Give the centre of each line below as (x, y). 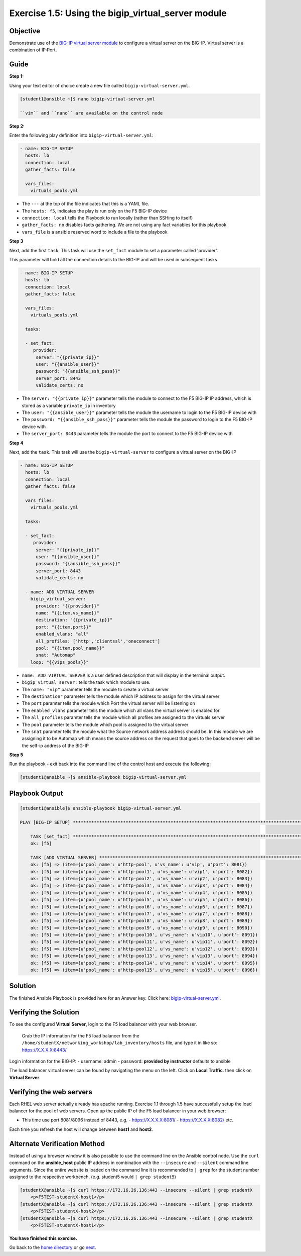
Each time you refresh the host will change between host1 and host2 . (81, 1129)
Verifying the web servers (51, 1092)
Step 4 (16, 443)
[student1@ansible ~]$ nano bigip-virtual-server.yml (87, 99)
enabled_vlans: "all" (62, 634)
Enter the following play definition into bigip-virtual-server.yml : (81, 135)
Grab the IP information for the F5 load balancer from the (81, 1035)
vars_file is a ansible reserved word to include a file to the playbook (95, 232)
